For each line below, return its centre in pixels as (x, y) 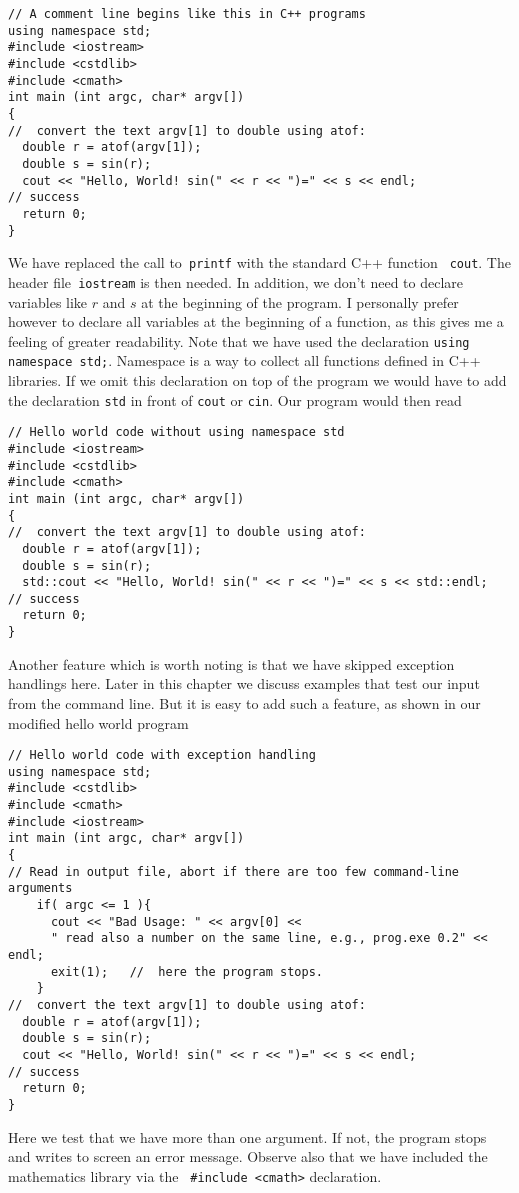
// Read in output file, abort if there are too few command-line (234, 871)
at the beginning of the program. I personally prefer (300, 301)
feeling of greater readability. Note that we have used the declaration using (239, 340)
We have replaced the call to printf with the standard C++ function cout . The (259, 262)
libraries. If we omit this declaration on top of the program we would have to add (257, 380)
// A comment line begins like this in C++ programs (187, 14)
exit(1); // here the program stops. (186, 971)
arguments (40, 888)
